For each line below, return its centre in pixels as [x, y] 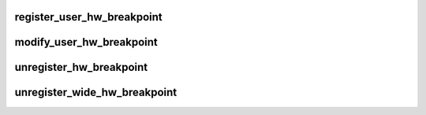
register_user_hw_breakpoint [88, 17]
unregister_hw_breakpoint [81, 67]
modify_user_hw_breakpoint [86, 42]
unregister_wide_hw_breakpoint [96, 93]
